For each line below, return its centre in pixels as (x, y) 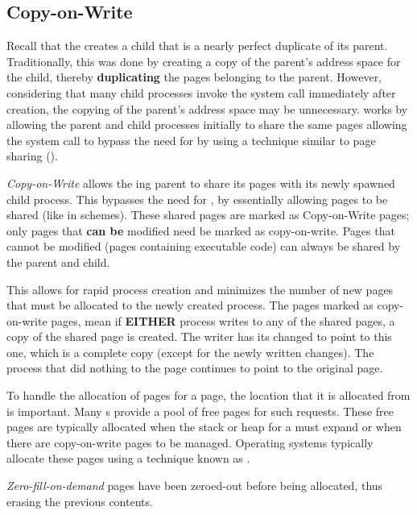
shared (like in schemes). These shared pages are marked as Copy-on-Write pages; (208, 215)
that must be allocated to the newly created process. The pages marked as (190, 305)
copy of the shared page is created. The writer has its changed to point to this (199, 336)
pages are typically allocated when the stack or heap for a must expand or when (204, 427)
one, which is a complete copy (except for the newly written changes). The (190, 352)
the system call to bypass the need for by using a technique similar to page (191, 140)
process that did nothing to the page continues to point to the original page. (195, 368)
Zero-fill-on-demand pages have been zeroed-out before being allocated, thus (195, 486)
